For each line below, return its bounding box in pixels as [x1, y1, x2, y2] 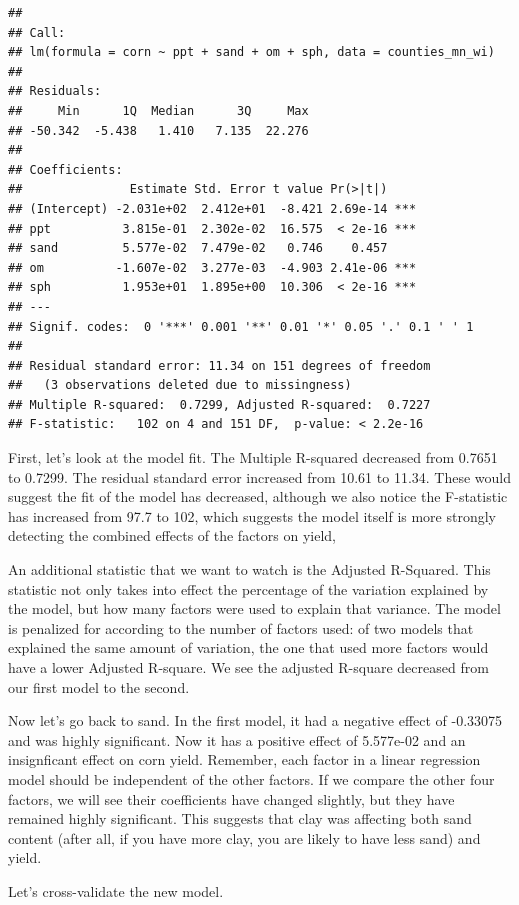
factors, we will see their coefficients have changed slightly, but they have [8, 788, 455, 809]
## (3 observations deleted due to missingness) [8, 378, 352, 393]
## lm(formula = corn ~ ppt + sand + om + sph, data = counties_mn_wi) [8, 45, 495, 60]
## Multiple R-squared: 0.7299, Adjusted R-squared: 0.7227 [8, 397, 431, 412]
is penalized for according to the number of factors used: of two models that [8, 617, 474, 638]
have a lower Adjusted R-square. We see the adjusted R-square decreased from [8, 657, 489, 677]
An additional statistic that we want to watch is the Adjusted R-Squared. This [8, 559, 491, 580]
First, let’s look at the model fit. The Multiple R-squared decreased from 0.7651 [8, 447, 498, 468]
